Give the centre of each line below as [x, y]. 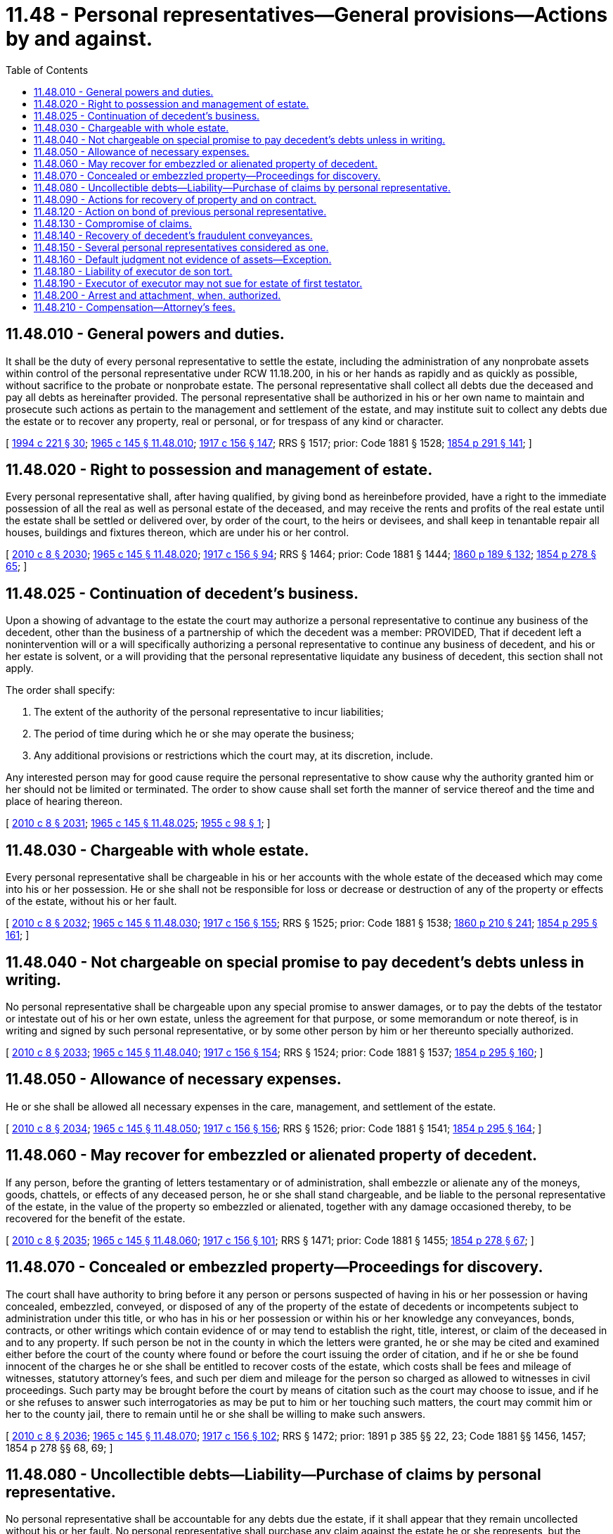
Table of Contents [47, 70]
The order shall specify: [60, 690]
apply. [20, 668]
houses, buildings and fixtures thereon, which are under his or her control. [178, 533]
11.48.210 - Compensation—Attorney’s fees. [135, 307]
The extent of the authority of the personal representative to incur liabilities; [209, 712]
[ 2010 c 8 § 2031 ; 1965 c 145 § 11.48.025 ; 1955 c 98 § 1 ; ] [138, 823]
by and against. [79, 39]
